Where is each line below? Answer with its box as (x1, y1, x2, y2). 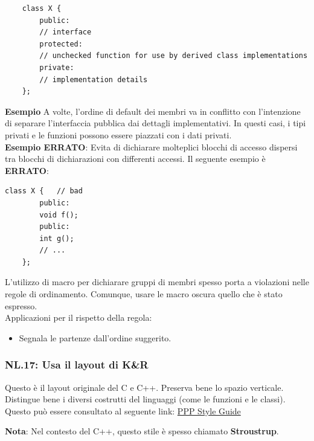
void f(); (39, 210, 78, 219)
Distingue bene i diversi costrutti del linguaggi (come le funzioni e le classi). (5, 393, 286, 405)
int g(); (39, 234, 74, 243)
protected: (39, 39, 83, 48)
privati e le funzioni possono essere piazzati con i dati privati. (5, 128, 232, 141)
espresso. (5, 299, 37, 312)
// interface (39, 28, 92, 37)
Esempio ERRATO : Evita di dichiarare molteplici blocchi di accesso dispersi (5, 140, 298, 153)
